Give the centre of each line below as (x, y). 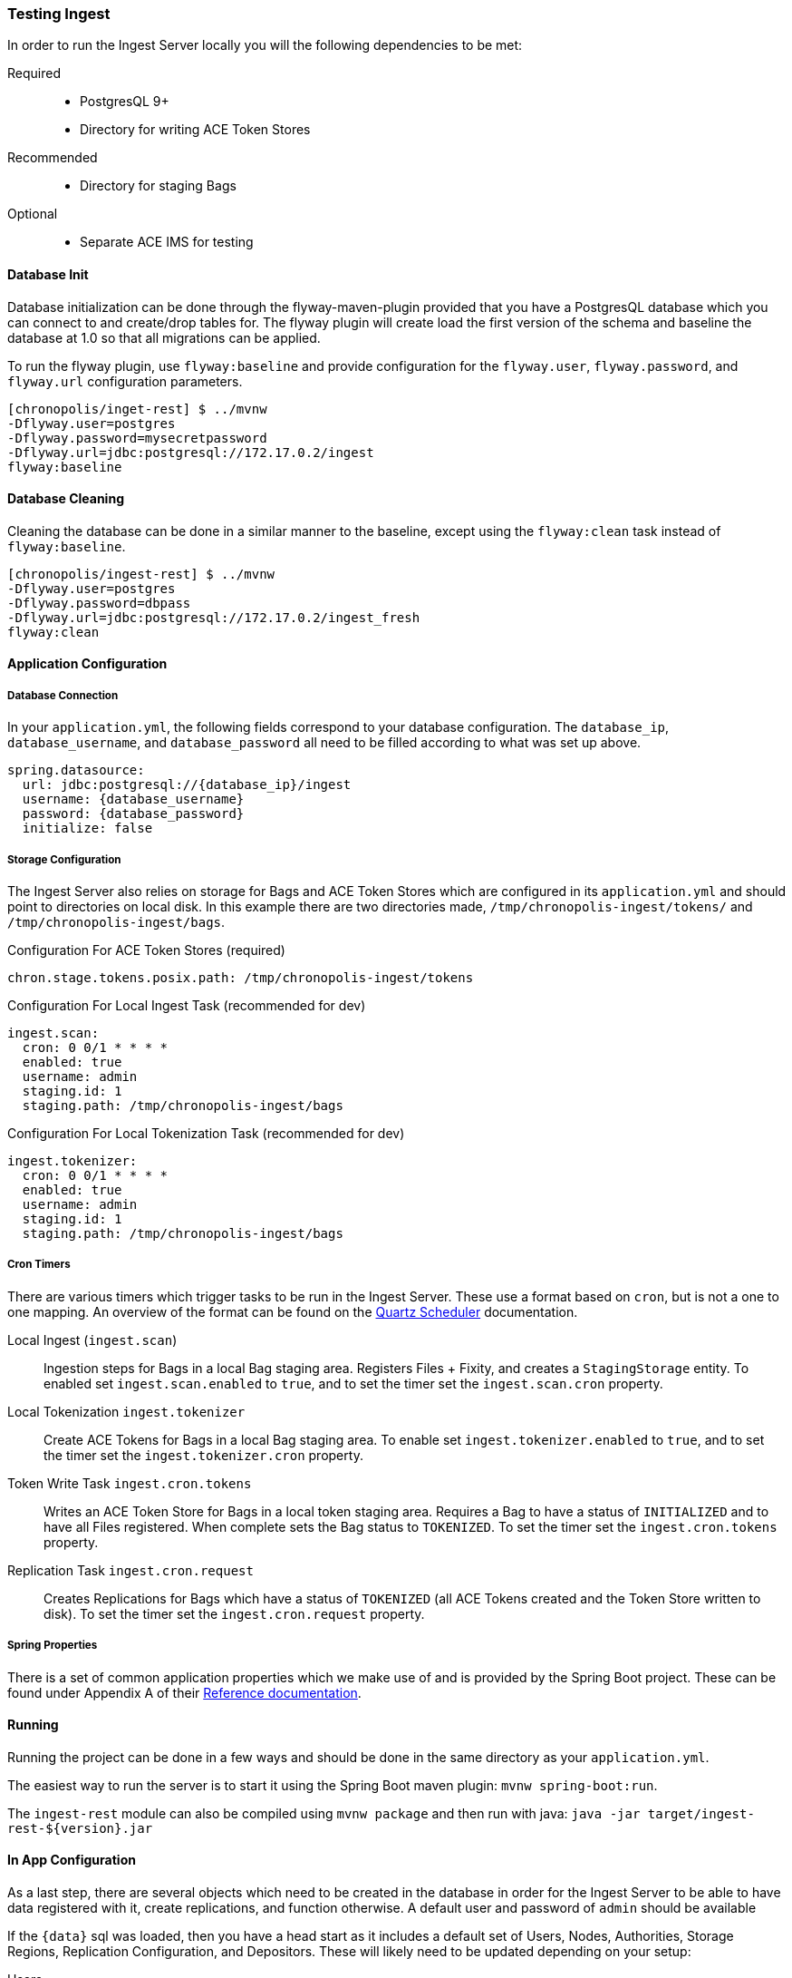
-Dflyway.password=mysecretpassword (137, 438)
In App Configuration (72, 1860)
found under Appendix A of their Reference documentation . (184, 1692)
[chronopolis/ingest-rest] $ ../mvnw (141, 574)
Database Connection (63, 695)
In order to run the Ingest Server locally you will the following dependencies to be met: (265, 45)
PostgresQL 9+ (125, 102)
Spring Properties (53, 1646)
